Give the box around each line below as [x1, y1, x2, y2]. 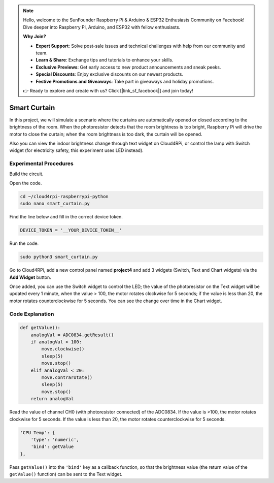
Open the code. [9, 180, 42, 186]
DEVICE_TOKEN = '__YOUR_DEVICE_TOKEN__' [20, 228, 122, 233]
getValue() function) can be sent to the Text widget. [9, 471, 123, 477]
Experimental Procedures [9, 160, 74, 167]
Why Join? [23, 34, 46, 40]
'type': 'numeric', [30, 437, 80, 442]
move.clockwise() [41, 346, 85, 352]
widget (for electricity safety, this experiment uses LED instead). [9, 147, 144, 153]
